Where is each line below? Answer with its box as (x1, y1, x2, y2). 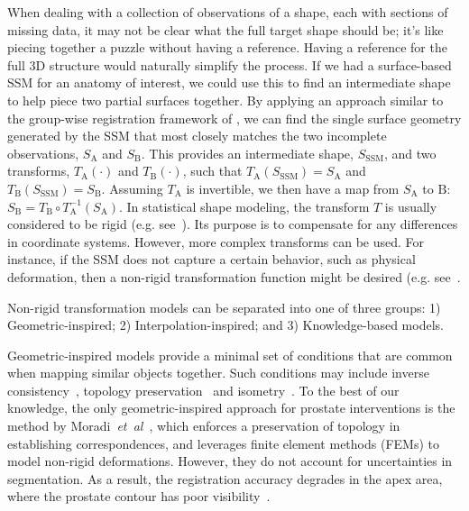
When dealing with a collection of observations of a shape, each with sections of (7, 3, 448, 21)
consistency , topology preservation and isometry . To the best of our (7, 380, 400, 399)
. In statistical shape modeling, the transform (119, 196, 370, 215)
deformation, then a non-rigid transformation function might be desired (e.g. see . (7, 267, 461, 286)
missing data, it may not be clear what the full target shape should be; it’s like (7, 20, 444, 39)
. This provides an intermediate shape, (141, 143, 354, 162)
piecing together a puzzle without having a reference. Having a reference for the (7, 38, 447, 57)
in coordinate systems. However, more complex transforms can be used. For (7, 232, 425, 251)
